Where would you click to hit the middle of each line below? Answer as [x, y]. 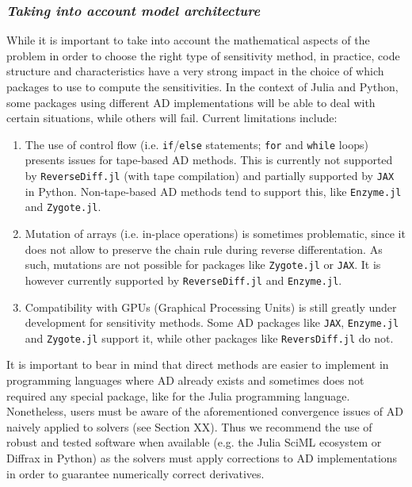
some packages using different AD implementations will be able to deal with [191, 102]
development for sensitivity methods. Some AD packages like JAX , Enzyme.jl [212, 322]
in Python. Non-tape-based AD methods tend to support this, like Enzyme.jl [213, 191]
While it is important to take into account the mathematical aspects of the [188, 40]
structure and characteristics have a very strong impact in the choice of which [195, 71]
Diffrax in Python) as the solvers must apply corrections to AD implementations [202, 457]
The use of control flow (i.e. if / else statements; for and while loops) [196, 144]
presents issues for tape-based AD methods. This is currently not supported [209, 160]
